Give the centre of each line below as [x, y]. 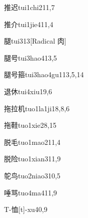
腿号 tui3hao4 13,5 [30, 57]
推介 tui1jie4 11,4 [29, 24]
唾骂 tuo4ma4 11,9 [30, 192]
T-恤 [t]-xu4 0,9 [26, 209]
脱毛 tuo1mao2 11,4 [32, 142]
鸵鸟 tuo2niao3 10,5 [32, 175]
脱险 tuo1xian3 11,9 [32, 159]
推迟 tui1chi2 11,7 [29, 7]
